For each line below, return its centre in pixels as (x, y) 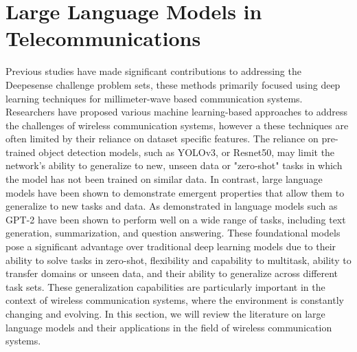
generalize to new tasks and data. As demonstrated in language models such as (172, 206)
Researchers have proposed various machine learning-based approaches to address (177, 112)
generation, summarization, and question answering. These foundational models (173, 233)
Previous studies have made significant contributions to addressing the (153, 71)
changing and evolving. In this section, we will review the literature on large (165, 313)
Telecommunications (103, 38)
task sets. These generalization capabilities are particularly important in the (165, 286)
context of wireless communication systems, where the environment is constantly (175, 300)
